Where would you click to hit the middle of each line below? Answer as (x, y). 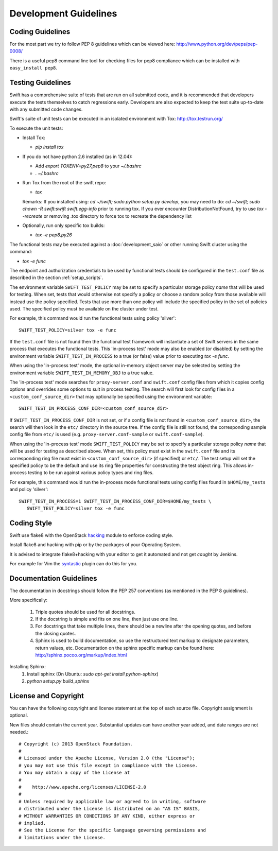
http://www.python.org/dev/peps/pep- (217, 44)
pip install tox (49, 147)
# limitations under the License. (62, 837)
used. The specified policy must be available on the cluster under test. (84, 308)
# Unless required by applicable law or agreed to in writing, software (112, 801)
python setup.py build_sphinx (58, 681)
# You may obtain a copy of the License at (74, 773)
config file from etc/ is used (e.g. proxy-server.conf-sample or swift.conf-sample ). (107, 435)
